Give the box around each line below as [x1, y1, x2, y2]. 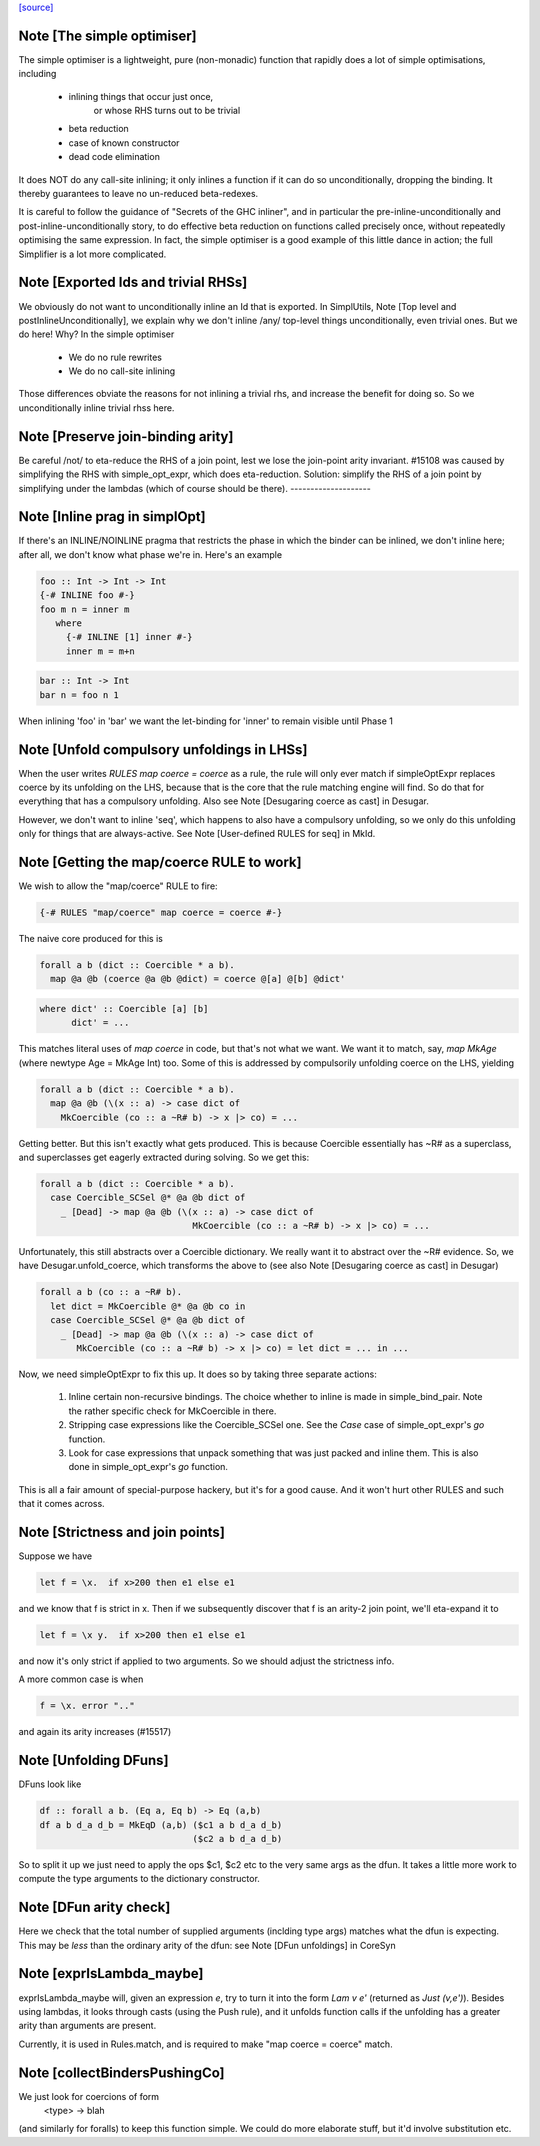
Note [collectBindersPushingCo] [18, 2064, 225, 2081]
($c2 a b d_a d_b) [192, 1833, 283, 1844]
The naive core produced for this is [18, 933, 164, 945]
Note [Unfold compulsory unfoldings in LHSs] [18, 741, 308, 758]
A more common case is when [18, 1673, 144, 1685]
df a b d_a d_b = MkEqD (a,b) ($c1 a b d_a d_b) [39, 1819, 283, 1830]
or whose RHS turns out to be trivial [93, 105, 241, 117]
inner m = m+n [65, 645, 135, 657]
